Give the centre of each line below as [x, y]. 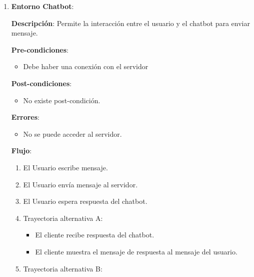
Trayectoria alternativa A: [63, 218]
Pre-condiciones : [40, 49]
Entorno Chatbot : [42, 6]
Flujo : [21, 151]
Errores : [25, 117]
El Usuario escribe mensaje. [65, 167]
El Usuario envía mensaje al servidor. [80, 184]
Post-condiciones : [41, 83]
